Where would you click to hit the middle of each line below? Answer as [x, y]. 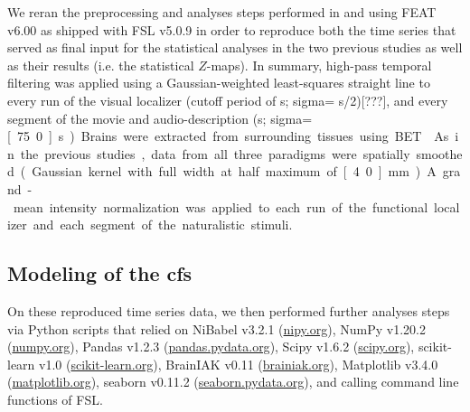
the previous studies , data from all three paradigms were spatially [215, 153]
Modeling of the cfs [100, 273]
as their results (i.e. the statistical [101, 65]
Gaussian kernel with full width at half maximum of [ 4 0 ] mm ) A [234, 171]
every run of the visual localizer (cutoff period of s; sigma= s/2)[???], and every [228, 100]
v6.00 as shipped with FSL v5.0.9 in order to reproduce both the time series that [232, 29]
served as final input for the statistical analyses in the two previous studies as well [235, 47]
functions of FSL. [55, 399]
